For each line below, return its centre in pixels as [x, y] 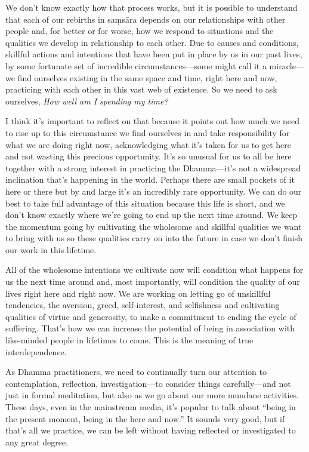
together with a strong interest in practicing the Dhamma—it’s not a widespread [153, 167]
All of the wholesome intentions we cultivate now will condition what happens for [154, 270]
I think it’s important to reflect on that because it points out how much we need [153, 121]
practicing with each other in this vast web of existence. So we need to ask [141, 89]
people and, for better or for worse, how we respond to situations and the [140, 31]
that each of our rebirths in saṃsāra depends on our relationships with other [146, 19]
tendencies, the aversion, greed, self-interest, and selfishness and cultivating [143, 305]
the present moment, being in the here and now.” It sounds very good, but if [145, 418]
